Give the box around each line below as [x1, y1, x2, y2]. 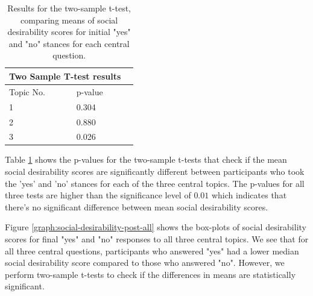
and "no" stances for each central [8, 37, 130, 49]
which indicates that [211, 189, 287, 201]
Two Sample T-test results [9, 69, 121, 82]
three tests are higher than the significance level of [5, 189, 191, 201]
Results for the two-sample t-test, [7, 2, 131, 14]
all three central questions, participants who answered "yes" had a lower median [5, 244, 299, 257]
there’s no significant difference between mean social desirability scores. [5, 200, 268, 213]
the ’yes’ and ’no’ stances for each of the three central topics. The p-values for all [5, 177, 305, 189]
